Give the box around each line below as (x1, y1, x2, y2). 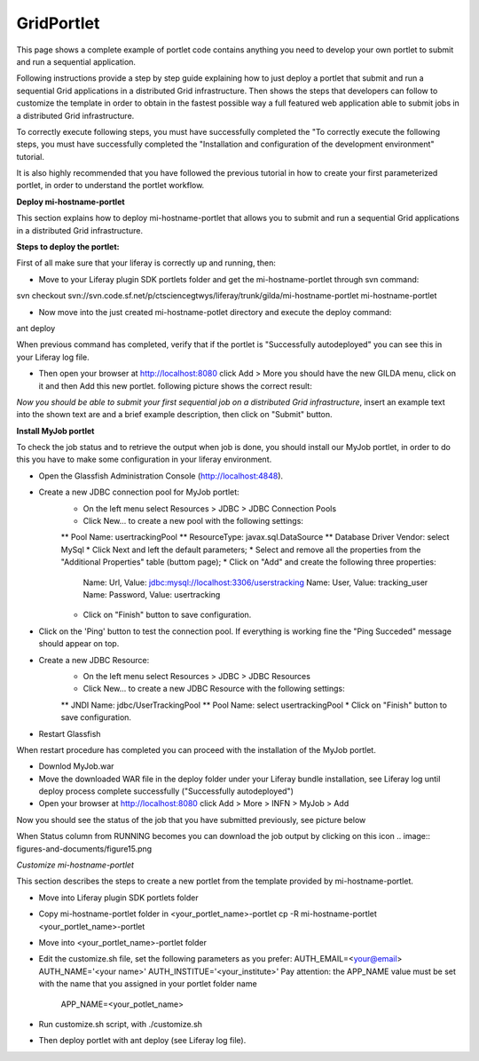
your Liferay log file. (16, 352, 90, 362)
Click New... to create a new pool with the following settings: (82, 516, 303, 527)
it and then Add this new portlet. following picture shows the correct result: (38, 380, 312, 391)
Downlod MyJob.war (38, 761, 114, 772)
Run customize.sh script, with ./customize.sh (38, 1018, 203, 1029)
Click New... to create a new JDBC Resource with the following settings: (82, 684, 345, 694)
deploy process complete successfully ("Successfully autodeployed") (38, 786, 294, 796)
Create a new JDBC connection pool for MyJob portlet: (38, 487, 239, 497)
